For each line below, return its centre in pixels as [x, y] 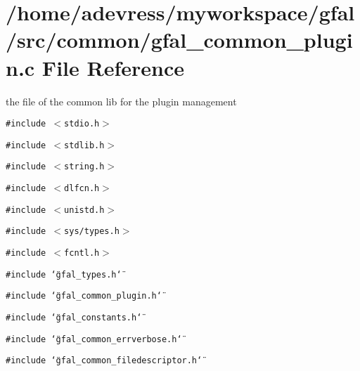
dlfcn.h [82, 189]
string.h [84, 167]
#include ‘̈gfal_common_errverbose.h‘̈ [94, 339]
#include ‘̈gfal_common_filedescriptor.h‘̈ [104, 361]
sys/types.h [92, 232]
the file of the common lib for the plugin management [121, 101]
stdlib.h [84, 145]
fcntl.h [82, 253]
